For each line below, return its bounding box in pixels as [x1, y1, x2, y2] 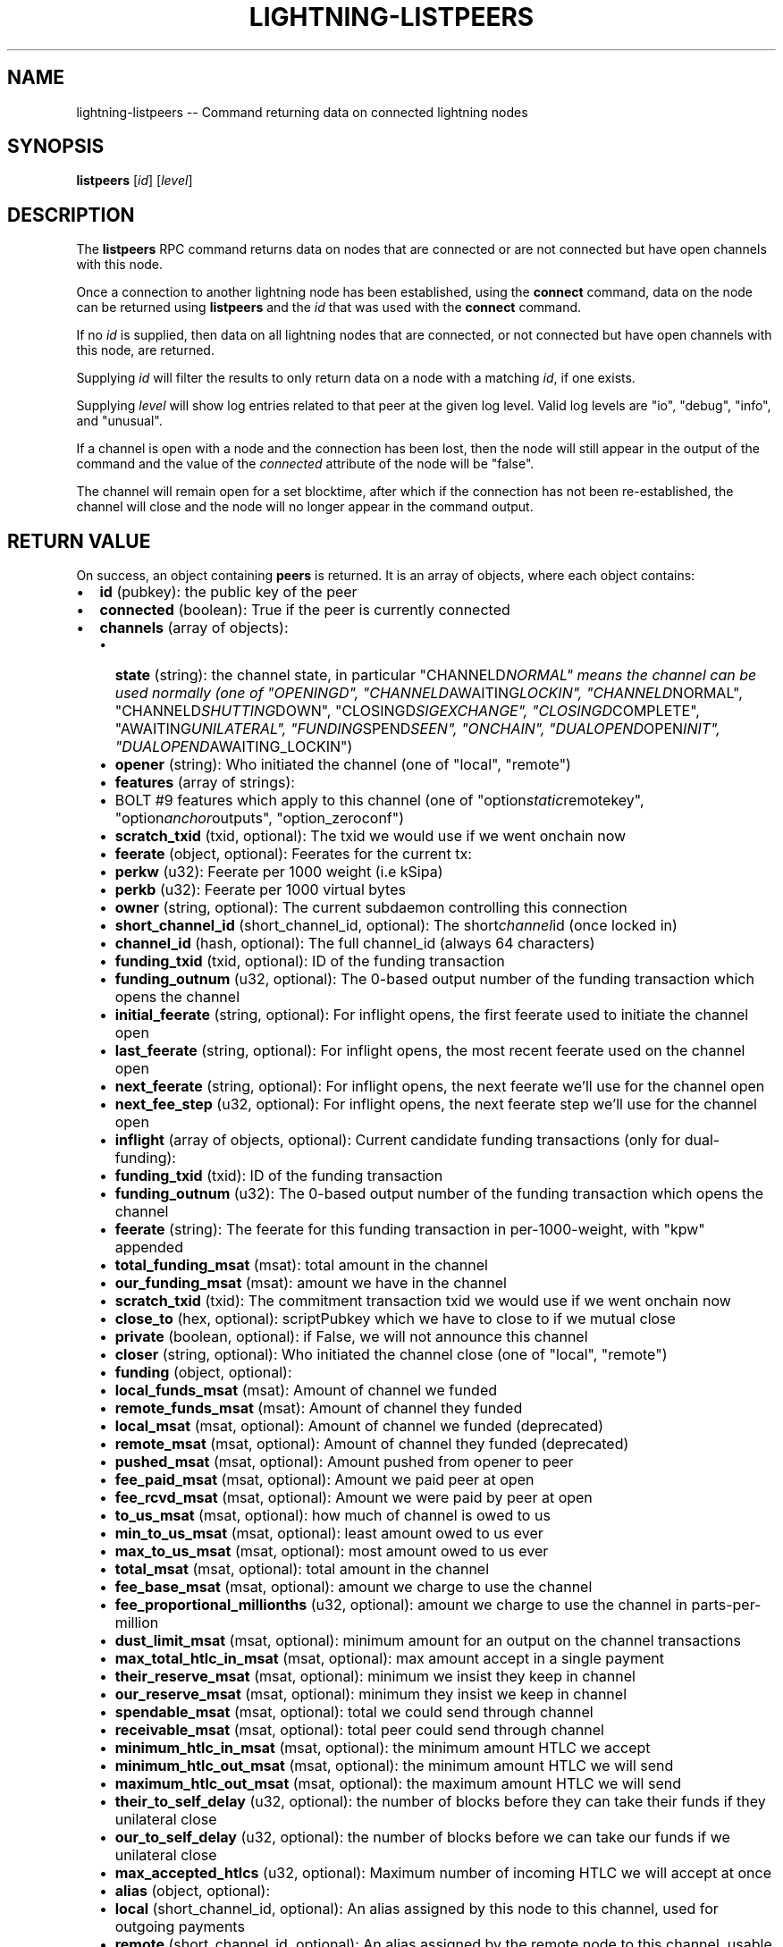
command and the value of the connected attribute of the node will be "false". [76, 456, 535, 472]
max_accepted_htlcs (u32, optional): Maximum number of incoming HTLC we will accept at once [114, 1864, 772, 1883]
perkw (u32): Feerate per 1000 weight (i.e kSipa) [114, 863, 443, 881]
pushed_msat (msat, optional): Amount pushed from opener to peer [114, 1453, 574, 1471]
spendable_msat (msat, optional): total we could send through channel [114, 1703, 594, 1722]
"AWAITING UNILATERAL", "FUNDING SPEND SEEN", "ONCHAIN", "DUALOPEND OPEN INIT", [114, 720, 720, 738]
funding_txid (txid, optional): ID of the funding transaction [114, 952, 505, 971]
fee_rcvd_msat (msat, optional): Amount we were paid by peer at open [114, 1488, 593, 1507]
